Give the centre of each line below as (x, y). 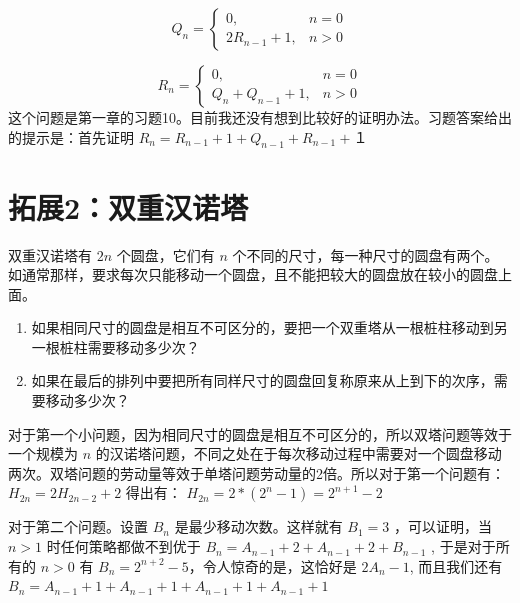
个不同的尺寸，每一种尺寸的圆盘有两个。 (365, 254)
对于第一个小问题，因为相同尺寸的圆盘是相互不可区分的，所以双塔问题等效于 (260, 433)
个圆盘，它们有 (165, 254)
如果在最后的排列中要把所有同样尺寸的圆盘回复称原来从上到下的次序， (262, 380)
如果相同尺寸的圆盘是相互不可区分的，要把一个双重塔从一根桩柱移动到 (262, 327)
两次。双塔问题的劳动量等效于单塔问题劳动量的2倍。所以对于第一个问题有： (256, 472)
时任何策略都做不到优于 (123, 546)
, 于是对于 (463, 546)
